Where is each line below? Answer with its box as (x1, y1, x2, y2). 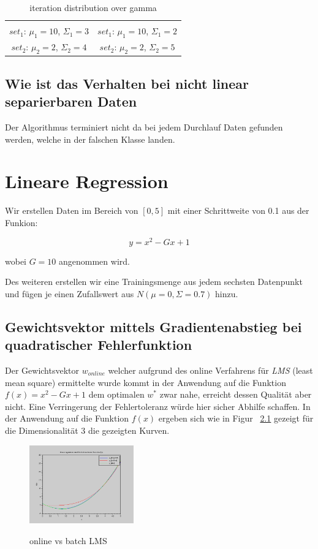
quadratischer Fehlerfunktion (5, 335, 192, 354)
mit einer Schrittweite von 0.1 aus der (167, 204, 309, 217)
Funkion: (5, 216, 38, 229)
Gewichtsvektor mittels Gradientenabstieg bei (5, 317, 302, 336)
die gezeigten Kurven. (88, 423, 170, 436)
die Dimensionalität (5, 423, 78, 436)
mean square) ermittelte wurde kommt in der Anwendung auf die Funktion (5, 376, 286, 388)
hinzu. (215, 287, 238, 300)
